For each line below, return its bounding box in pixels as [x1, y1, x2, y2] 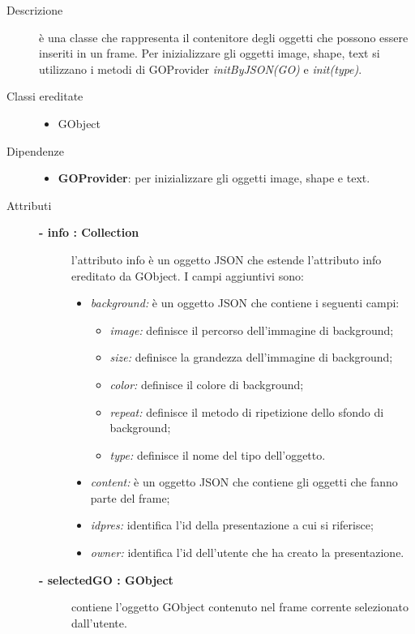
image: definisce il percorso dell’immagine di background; [109, 321, 394, 338]
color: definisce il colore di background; [109, 375, 304, 392]
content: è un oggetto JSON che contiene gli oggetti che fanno [90, 473, 398, 490]
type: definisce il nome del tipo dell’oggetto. [109, 446, 326, 463]
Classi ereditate [6, 88, 83, 105]
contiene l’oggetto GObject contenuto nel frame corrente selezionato [71, 598, 409, 615]
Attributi [6, 196, 52, 213]
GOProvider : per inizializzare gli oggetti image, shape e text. [58, 169, 370, 186]
